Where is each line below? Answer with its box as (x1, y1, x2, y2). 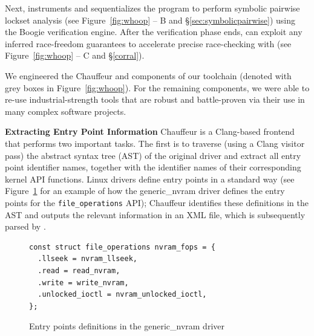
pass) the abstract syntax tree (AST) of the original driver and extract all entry (5, 149, 301, 161)
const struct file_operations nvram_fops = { (29, 242, 215, 251)
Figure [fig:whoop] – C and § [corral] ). (5, 49, 145, 62)
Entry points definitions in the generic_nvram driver (29, 320, 224, 332)
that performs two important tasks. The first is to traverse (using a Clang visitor (5, 137, 305, 149)
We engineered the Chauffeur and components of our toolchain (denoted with (5, 69, 292, 82)
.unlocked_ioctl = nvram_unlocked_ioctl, (38, 290, 207, 299)
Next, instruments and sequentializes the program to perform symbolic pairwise (5, 2, 300, 14)
